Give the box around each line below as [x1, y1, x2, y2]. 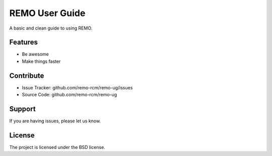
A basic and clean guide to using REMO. [9, 25, 93, 31]
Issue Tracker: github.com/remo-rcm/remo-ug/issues [22, 84, 133, 90]
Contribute [9, 71, 44, 80]
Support [9, 104, 36, 113]
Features [9, 38, 38, 47]
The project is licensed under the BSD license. [9, 144, 105, 150]
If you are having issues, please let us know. [9, 118, 101, 124]
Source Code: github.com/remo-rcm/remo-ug [22, 92, 117, 98]
